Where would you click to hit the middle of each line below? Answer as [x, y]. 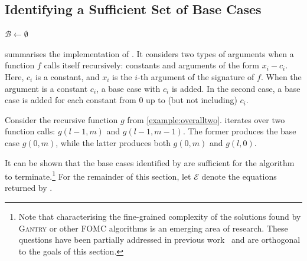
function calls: [30, 131]
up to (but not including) [192, 100]
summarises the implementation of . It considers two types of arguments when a [149, 53]
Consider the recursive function [61, 119]
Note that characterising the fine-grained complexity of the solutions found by [160, 216]
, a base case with [128, 88]
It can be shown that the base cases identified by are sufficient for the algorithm [150, 162]
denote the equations [239, 176]
